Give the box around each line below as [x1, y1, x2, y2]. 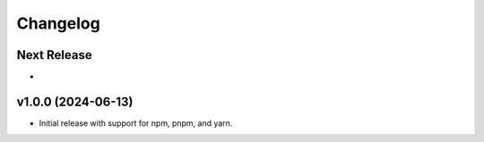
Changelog [16, 13, 100, 33]
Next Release [16, 47, 93, 63]
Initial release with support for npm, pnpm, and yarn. [39, 117, 233, 129]
